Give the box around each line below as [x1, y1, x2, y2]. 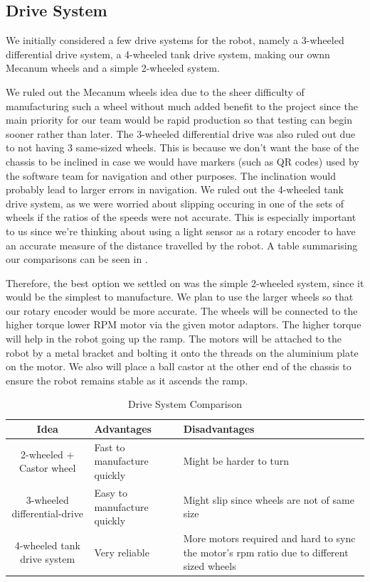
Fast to [94, 439, 125, 454]
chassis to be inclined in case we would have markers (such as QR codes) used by [6, 153, 359, 168]
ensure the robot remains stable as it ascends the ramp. [6, 372, 248, 387]
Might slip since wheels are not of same [183, 492, 354, 507]
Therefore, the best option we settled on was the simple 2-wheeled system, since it [6, 275, 364, 290]
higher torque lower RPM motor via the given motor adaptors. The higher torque [6, 317, 361, 332]
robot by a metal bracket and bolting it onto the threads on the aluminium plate [6, 345, 359, 360]
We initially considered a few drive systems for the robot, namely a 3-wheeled [6, 33, 344, 48]
